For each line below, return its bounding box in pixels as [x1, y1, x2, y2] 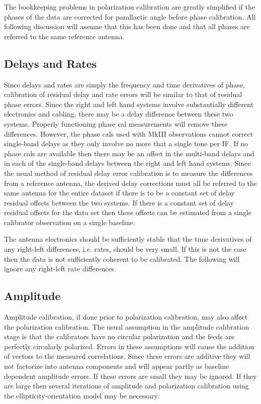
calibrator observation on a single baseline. [4, 217, 135, 227]
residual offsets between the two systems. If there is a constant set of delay [4, 197, 234, 208]
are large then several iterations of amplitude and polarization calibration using [4, 380, 249, 391]
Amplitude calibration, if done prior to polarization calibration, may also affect [4, 312, 248, 322]
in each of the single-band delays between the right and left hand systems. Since [4, 158, 251, 168]
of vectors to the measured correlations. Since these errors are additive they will [4, 351, 250, 361]
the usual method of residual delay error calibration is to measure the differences [4, 167, 253, 178]
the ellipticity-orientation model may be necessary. [4, 390, 159, 400]
